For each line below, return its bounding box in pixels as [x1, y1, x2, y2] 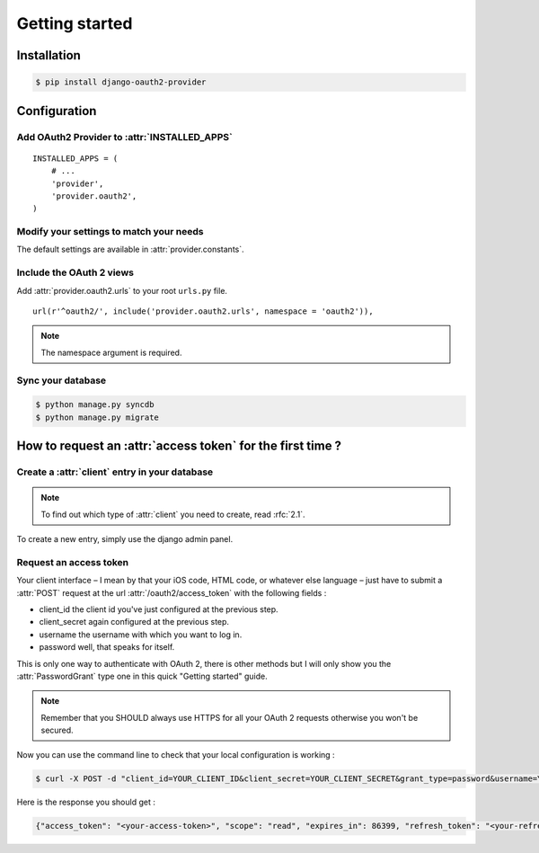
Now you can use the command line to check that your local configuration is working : [16, 750, 336, 760]
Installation [16, 48, 81, 63]
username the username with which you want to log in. [39, 629, 243, 640]
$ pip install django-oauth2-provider [35, 77, 207, 87]
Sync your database [16, 374, 107, 387]
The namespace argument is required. [40, 347, 182, 358]
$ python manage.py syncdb [35, 400, 155, 410]
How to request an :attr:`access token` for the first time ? [16, 439, 341, 454]
